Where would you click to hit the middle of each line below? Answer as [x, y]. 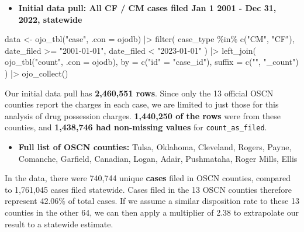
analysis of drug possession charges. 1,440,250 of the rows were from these [143, 115]
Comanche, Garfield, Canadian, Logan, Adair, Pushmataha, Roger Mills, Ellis [158, 158]
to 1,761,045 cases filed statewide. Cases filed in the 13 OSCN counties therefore [148, 189]
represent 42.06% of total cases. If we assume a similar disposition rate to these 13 [152, 201]
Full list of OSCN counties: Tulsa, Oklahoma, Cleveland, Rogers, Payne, [155, 147]
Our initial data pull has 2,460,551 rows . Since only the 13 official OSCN [139, 93]
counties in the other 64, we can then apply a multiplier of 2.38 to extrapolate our [152, 212]
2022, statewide [50, 19]
